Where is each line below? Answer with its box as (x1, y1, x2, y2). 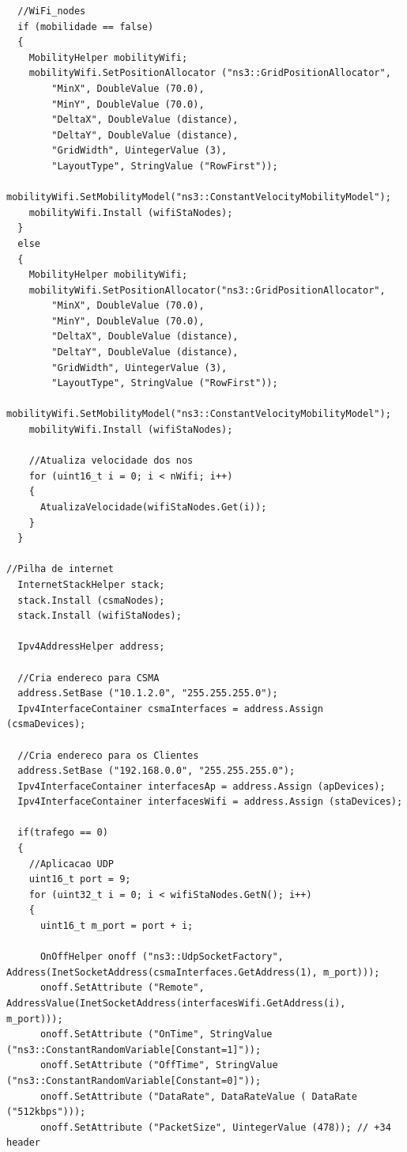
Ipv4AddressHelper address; (17, 641, 165, 653)
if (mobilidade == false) (17, 21, 154, 32)
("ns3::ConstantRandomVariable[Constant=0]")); (6, 1074, 262, 1086)
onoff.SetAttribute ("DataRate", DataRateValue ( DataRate (40, 1090, 357, 1102)
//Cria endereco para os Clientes (17, 749, 199, 761)
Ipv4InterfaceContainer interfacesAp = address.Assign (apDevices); (17, 780, 386, 792)
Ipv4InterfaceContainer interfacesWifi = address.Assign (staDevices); (17, 796, 403, 808)
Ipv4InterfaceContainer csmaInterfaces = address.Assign (17, 703, 323, 714)
